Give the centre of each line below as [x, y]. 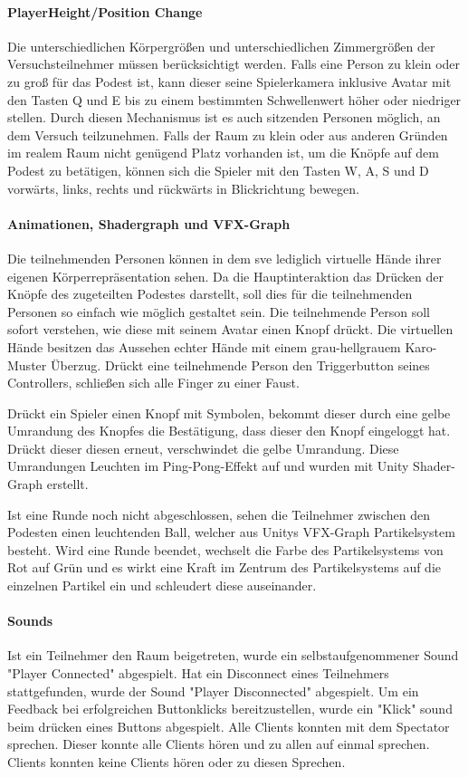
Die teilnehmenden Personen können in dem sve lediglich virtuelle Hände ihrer [224, 258]
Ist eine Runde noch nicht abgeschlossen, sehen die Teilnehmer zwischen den [219, 514]
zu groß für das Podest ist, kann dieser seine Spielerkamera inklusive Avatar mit [229, 81]
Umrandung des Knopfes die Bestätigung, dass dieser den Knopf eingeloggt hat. [229, 431]
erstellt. [67, 484]
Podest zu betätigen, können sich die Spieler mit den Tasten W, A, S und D [218, 170]
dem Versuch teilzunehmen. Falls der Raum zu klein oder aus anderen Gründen [228, 134]
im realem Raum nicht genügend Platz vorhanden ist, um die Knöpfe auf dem [223, 153]
